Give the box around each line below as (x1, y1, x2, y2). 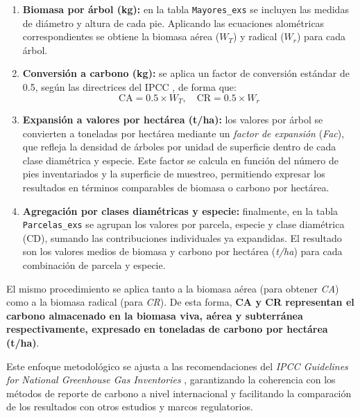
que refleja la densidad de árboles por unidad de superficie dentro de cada (22, 139, 336, 154)
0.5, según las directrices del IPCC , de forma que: (22, 80, 237, 94)
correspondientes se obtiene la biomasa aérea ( (22, 29, 220, 44)
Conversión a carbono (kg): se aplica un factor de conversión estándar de (22, 66, 350, 80)
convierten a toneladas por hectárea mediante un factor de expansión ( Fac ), (22, 125, 345, 140)
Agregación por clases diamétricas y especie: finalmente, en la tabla (22, 203, 338, 218)
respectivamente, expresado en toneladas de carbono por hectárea (6, 322, 328, 336)
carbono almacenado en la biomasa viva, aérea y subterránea (6, 308, 303, 322)
